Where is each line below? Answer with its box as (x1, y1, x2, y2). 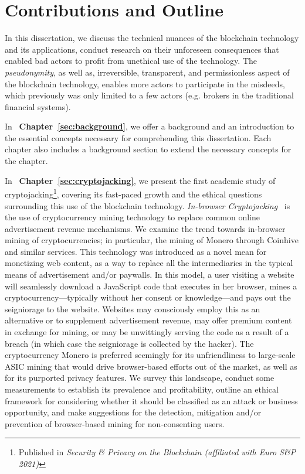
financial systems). (5, 100, 71, 112)
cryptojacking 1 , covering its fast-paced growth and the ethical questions (5, 186, 262, 200)
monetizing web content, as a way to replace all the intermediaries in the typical (5, 257, 293, 269)
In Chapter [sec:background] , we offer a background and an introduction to (5, 120, 294, 132)
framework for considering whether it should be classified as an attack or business (5, 394, 298, 407)
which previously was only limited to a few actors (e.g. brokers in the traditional (5, 89, 294, 101)
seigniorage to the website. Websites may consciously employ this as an (5, 302, 260, 315)
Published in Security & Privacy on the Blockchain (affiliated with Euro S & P (18, 446, 296, 458)
